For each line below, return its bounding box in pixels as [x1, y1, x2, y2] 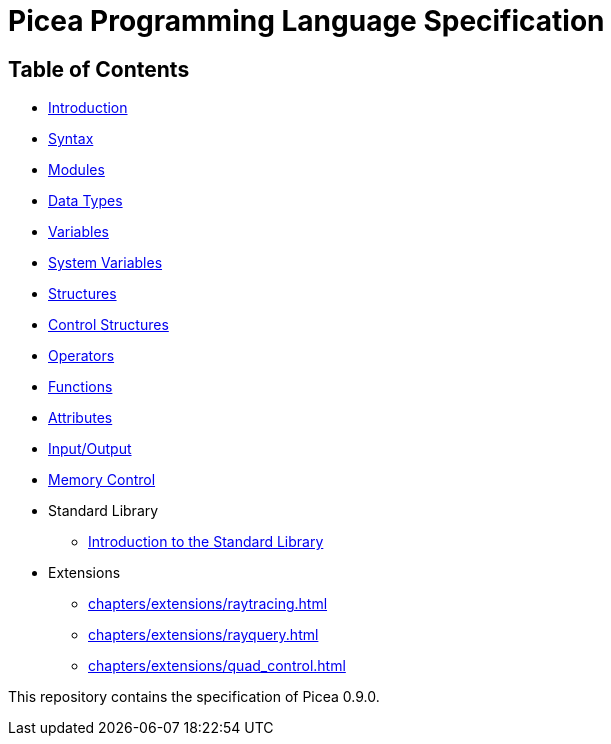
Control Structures [48, 316, 169, 334]
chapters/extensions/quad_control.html [88, 657, 346, 675]
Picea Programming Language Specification [8, 4, 605, 38]
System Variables [48, 254, 163, 272]
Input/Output [48, 440, 132, 458]
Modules [48, 161, 105, 179]
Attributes [48, 409, 113, 427]
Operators [48, 347, 115, 365]
